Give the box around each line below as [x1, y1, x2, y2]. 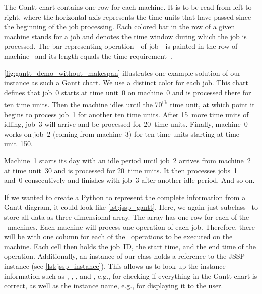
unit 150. [4, 138, 33, 149]
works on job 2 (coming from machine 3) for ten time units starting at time [4, 128, 240, 139]
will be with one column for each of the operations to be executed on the [4, 231, 233, 242]
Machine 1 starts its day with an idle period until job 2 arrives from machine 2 [4, 155, 251, 165]
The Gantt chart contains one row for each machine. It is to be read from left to [4, 2, 252, 12]
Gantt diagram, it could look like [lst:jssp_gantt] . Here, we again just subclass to [4, 202, 258, 212]
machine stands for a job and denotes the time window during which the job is [4, 31, 247, 41]
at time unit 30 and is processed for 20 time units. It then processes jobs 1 [4, 165, 238, 175]
